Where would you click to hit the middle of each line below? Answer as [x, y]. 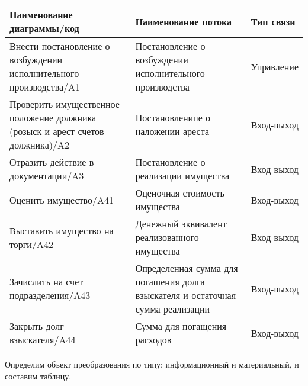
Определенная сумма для [187, 268]
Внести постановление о [60, 46]
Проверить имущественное [65, 104]
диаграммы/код [44, 28]
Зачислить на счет [46, 282]
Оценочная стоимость [180, 193]
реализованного [167, 237]
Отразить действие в [52, 162]
